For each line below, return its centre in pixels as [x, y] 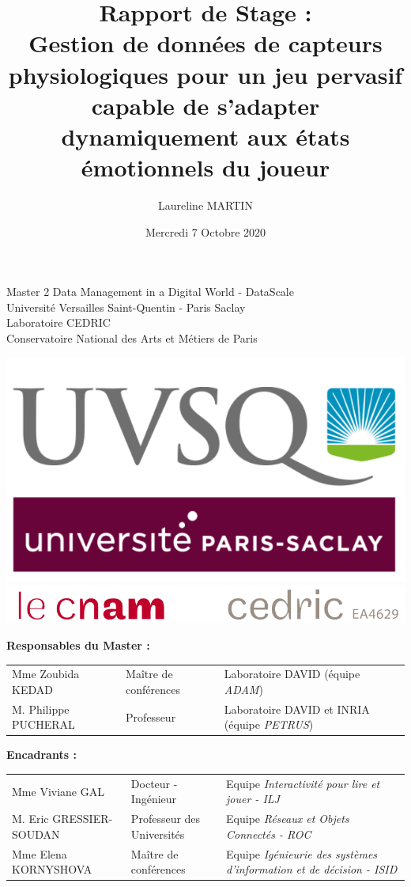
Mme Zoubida [46, 674]
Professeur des [166, 819]
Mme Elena [40, 853]
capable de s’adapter [205, 105]
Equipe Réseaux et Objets [288, 819]
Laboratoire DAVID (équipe [292, 674]
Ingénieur [154, 799]
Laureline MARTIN [205, 205]
